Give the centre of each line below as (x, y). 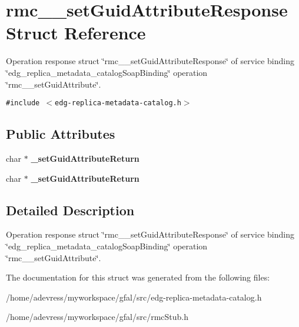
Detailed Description (70, 210)
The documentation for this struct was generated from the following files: (138, 277)
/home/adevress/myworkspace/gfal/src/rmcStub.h (97, 317)
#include (23, 103)
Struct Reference (76, 33)
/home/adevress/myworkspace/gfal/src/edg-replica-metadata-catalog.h (134, 297)
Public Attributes (61, 134)
